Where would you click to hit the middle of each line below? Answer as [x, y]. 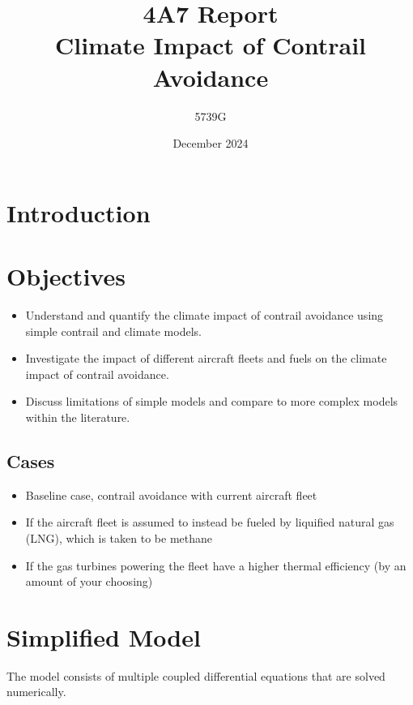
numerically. [36, 692]
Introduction [79, 212]
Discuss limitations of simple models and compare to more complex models [212, 401]
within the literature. [78, 417]
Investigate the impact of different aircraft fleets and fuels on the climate [206, 358]
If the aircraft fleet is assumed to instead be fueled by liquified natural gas [210, 522]
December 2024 [211, 143]
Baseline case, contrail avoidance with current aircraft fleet [171, 494]
